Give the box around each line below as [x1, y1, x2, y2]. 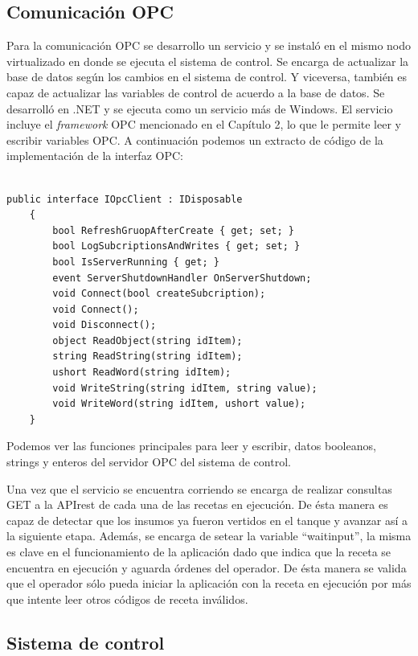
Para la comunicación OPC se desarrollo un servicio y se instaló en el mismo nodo [6, 37, 412, 54]
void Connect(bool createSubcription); [52, 288, 266, 300]
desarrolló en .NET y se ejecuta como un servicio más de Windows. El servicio [6, 100, 393, 117]
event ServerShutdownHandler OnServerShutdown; [52, 272, 312, 284]
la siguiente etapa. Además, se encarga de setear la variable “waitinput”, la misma [6, 527, 412, 544]
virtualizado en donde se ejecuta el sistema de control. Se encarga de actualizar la [6, 52, 409, 69]
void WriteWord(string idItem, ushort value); [52, 398, 306, 410]
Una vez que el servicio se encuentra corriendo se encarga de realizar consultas [6, 480, 392, 497]
